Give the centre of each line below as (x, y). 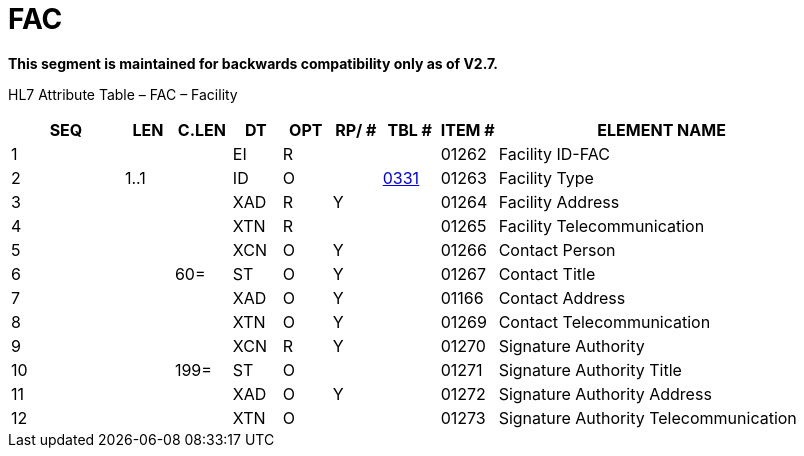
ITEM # (467, 129)
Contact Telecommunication (604, 321)
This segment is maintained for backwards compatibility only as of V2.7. (253, 63)
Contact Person (557, 249)
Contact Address (562, 297)
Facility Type (546, 177)
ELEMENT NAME (661, 129)
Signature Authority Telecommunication (647, 417)
